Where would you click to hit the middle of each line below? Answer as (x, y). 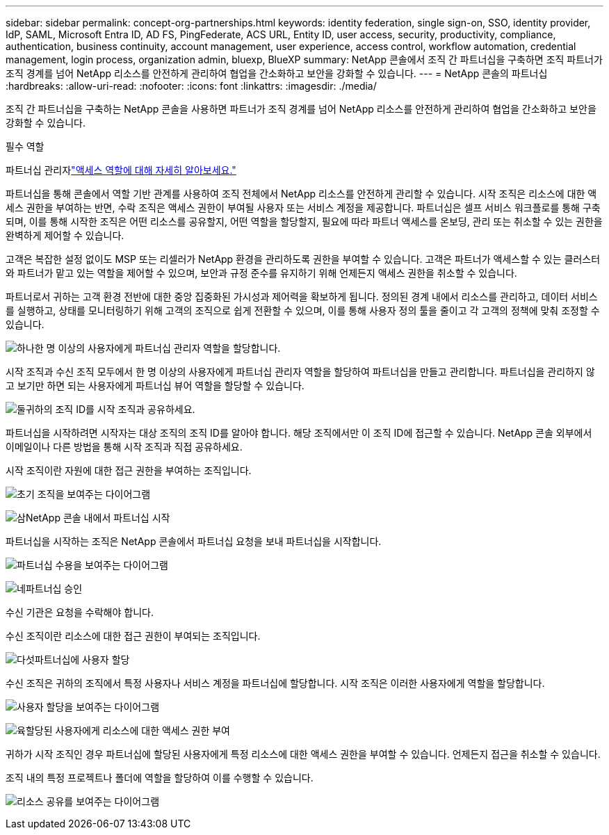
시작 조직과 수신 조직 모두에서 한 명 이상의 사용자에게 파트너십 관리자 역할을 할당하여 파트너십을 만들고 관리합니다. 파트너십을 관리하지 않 (300, 372)
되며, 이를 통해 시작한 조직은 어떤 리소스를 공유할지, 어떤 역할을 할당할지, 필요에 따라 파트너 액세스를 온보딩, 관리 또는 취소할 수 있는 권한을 (304, 221)
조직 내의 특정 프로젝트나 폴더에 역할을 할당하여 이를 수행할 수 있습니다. (160, 778)
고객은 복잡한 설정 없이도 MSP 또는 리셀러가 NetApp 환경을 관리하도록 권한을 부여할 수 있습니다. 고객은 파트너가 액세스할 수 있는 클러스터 (303, 259)
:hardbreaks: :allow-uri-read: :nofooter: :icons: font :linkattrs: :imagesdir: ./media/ (191, 86)
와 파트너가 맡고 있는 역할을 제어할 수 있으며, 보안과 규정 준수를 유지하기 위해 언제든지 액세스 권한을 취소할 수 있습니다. (261, 273)
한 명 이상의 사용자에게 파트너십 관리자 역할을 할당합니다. (157, 348)
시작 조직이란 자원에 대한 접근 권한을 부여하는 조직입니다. (129, 470)
